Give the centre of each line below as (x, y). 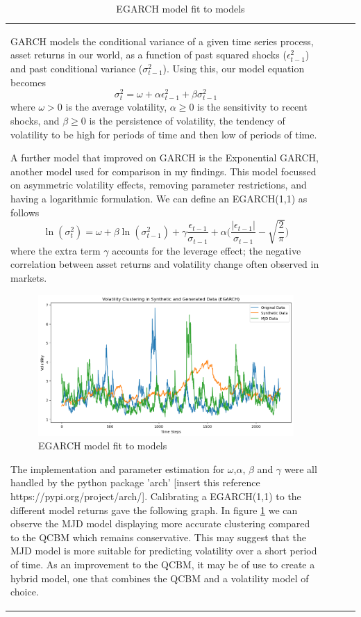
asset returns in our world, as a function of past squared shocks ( (149, 55)
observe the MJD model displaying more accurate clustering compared (160, 523)
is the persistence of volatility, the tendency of (187, 121)
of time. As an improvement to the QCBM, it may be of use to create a (163, 564)
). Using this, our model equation (234, 69)
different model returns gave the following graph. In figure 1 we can (154, 510)
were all (301, 468)
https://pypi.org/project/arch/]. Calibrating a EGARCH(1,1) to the (156, 496)
